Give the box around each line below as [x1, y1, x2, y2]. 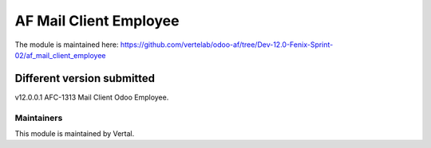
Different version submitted [14, 72, 156, 85]
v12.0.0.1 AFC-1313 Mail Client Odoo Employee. [14, 92, 169, 102]
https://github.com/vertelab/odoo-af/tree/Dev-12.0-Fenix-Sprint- [120, 40, 334, 49]
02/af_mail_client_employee [14, 50, 107, 60]
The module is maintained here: [14, 40, 119, 49]
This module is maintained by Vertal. [14, 128, 135, 138]
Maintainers [14, 112, 63, 123]
